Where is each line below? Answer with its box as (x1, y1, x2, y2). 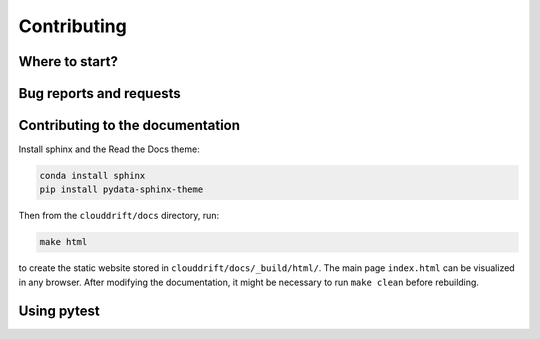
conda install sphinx (39, 170, 146, 182)
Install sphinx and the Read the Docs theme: (18, 143, 200, 155)
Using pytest (18, 302, 100, 319)
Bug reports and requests (18, 85, 182, 102)
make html (39, 236, 88, 248)
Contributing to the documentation (18, 117, 240, 134)
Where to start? (18, 53, 119, 70)
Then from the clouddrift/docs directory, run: (18, 210, 220, 222)
